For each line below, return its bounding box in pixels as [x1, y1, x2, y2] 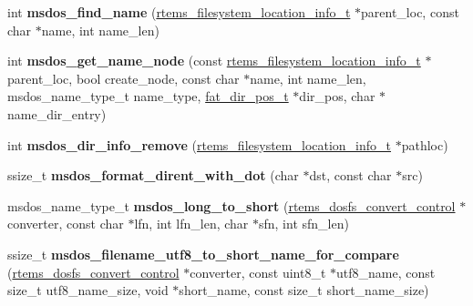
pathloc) [401, 135, 448, 154]
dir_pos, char [299, 87, 375, 106]
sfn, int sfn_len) [258, 214, 349, 233]
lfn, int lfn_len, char [134, 214, 249, 233]
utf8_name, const [336, 262, 436, 281]
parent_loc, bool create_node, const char [7, 68, 240, 87]
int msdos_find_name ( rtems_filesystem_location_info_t [7, 3, 351, 21]
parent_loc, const [361, 3, 459, 21]
